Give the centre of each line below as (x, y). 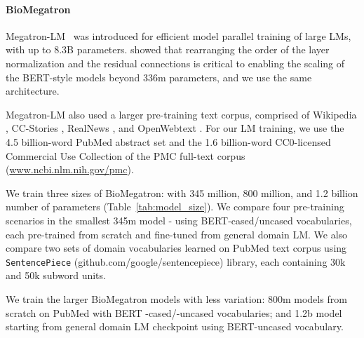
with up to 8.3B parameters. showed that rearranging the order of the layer (168, 49)
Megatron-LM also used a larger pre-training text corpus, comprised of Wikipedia (181, 114)
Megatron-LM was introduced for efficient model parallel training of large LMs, (178, 35)
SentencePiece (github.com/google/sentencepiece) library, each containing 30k (176, 261)
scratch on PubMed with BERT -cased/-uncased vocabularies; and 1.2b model (174, 312)
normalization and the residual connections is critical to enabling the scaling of (175, 63)
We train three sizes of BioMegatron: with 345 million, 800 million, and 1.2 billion (182, 192)
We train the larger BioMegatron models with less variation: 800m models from (176, 298)
